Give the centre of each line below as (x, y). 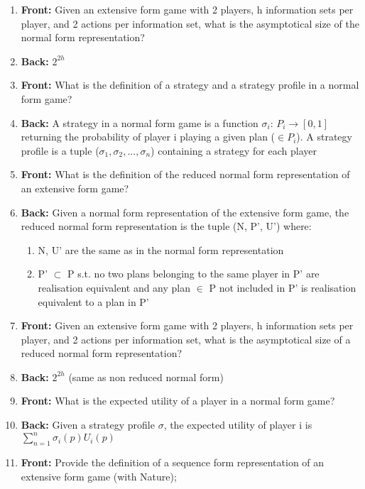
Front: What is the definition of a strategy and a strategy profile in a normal (190, 85)
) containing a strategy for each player (234, 150)
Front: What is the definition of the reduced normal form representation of (185, 174)
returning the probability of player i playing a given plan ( (148, 137)
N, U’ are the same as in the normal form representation (161, 249)
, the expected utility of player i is (238, 425)
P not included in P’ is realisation (283, 287)
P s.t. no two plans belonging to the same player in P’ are (194, 274)
